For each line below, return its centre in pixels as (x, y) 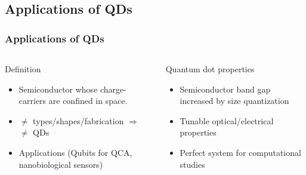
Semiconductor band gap (225, 89)
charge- (113, 89)
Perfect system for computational (240, 152)
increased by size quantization (234, 101)
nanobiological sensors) (61, 164)
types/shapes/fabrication (78, 120)
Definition (23, 69)
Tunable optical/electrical (227, 120)
